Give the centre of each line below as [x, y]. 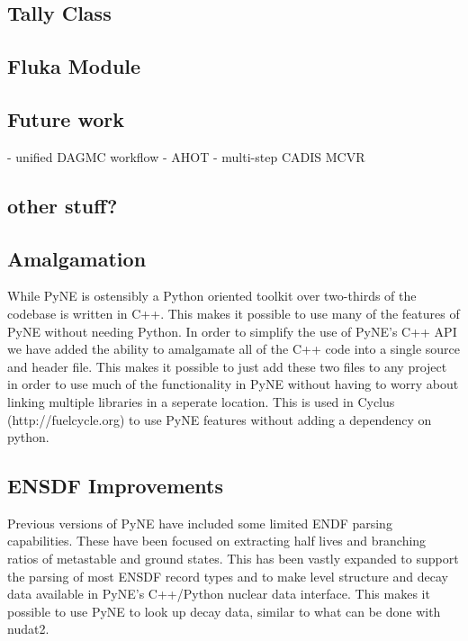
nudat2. [28, 629]
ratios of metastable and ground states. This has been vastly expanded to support [233, 559]
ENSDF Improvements [116, 486]
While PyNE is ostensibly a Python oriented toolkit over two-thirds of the [212, 296]
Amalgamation [77, 258]
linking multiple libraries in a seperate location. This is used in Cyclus [201, 401]
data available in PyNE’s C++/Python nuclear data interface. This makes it [219, 594]
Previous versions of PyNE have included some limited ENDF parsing [200, 523]
